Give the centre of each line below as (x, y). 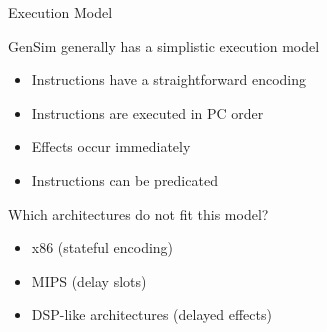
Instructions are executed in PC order (147, 112)
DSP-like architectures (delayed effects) (151, 314)
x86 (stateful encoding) (102, 247)
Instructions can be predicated (124, 179)
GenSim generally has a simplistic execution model (164, 45)
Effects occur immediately (111, 146)
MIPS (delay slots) (89, 280)
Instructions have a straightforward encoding (168, 79)
